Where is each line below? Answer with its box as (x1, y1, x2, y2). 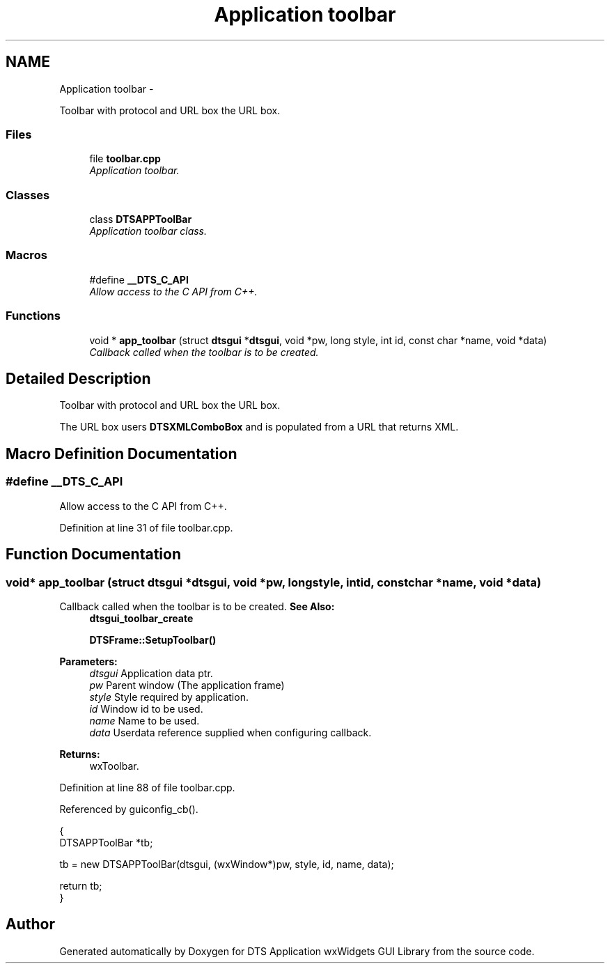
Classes (6, 187, 50, 202)
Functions (6, 309, 61, 323)
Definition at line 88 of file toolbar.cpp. (59, 781, 235, 793)
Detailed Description (6, 370, 151, 388)
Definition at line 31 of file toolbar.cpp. (59, 521, 233, 534)
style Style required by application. (89, 690, 249, 703)
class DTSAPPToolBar (89, 213, 192, 226)
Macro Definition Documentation (6, 444, 237, 463)
